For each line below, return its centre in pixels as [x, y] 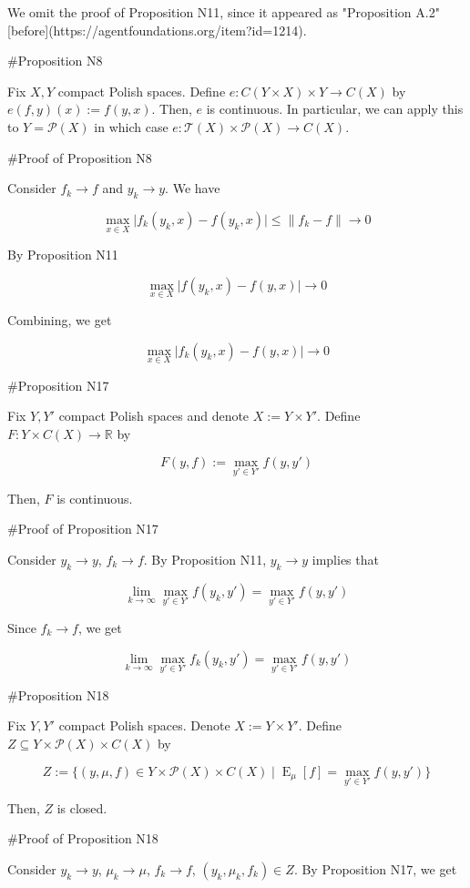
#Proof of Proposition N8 [80, 157]
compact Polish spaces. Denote [144, 725]
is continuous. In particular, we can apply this [335, 109]
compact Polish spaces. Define [142, 91]
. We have [193, 188]
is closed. [82, 807]
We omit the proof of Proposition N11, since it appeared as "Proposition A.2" [224, 12]
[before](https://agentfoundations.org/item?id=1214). [157, 30]
